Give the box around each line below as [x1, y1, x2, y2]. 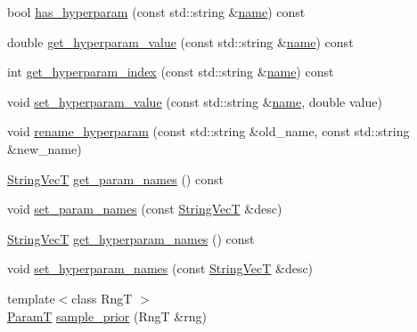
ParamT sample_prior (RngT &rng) [7, 306, 207, 325]
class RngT [71, 288, 133, 307]
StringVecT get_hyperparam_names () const [7, 229, 255, 247]
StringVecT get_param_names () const [7, 169, 224, 188]
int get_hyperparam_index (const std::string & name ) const [7, 62, 334, 81]
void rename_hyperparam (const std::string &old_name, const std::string [7, 122, 410, 141]
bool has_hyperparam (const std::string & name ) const [7, 3, 306, 20]
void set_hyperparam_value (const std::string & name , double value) [7, 92, 382, 110]
